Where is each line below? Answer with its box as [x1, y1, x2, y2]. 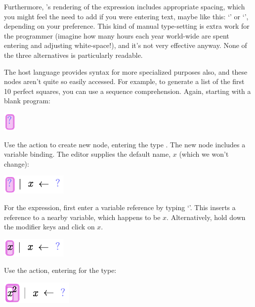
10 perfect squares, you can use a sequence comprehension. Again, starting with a [4, 86, 251, 96]
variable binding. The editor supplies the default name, [4, 149, 171, 159]
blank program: [4, 95, 50, 106]
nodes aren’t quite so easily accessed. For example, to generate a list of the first [4, 76, 245, 87]
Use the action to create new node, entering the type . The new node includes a [4, 139, 246, 149]
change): [4, 158, 29, 169]
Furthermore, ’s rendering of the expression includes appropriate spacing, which [4, 1, 245, 11]
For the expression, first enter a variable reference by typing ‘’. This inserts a [4, 202, 236, 212]
